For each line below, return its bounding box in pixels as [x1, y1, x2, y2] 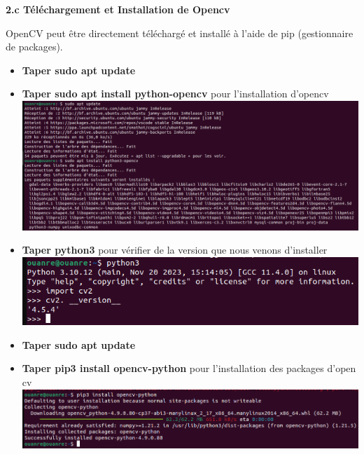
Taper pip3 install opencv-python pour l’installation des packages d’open [22, 361, 356, 376]
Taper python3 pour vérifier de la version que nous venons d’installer [22, 242, 328, 257]
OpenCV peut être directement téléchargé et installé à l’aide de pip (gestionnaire [6, 25, 353, 40]
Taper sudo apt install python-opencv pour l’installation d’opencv [22, 86, 329, 101]
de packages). [6, 39, 63, 54]
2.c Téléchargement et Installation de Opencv [6, 2, 230, 16]
